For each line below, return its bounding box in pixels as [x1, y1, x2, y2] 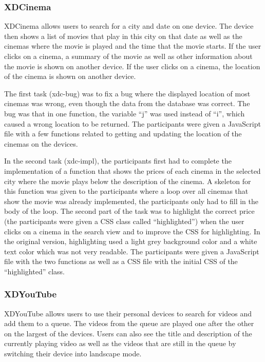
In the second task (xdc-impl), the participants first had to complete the [4, 155, 232, 166]
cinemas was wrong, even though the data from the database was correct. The [4, 98, 250, 109]
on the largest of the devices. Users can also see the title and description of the [4, 328, 252, 338]
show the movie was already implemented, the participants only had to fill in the [4, 195, 258, 206]
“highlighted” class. [4, 266, 65, 276]
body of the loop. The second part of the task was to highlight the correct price [4, 206, 255, 216]
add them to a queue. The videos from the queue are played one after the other [4, 318, 254, 329]
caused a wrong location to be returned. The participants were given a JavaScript [4, 118, 261, 129]
